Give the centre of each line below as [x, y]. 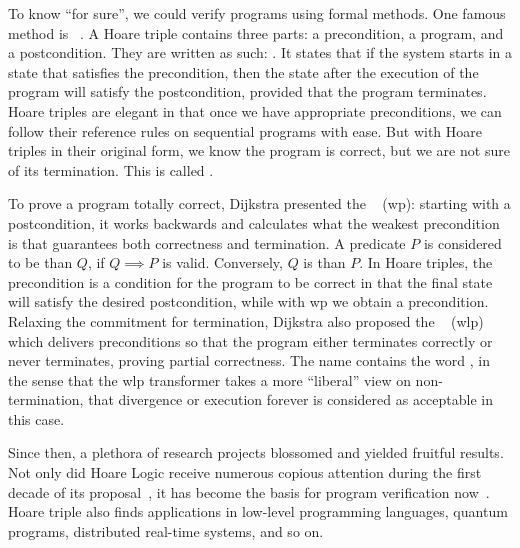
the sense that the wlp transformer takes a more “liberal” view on [209, 379]
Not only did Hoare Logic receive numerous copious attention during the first [245, 472]
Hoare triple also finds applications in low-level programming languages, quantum [258, 511]
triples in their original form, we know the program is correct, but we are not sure [259, 150]
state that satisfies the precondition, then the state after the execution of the [243, 71]
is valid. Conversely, [222, 262]
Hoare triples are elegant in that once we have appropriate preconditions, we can [255, 110]
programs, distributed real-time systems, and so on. [166, 530]
